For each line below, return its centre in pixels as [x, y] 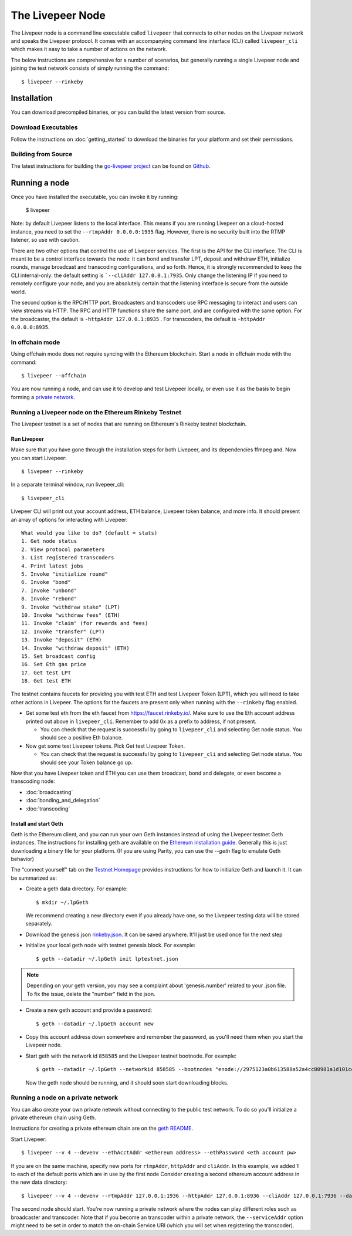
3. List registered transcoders [68, 558]
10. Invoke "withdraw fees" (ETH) [71, 615]
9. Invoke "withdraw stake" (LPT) [71, 607]
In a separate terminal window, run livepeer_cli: [67, 485]
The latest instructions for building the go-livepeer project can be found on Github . [111, 166]
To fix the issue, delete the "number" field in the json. [91, 994]
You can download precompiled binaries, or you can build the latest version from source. [118, 112]
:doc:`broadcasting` [49, 792]
